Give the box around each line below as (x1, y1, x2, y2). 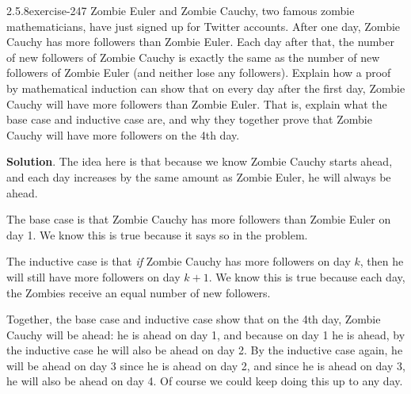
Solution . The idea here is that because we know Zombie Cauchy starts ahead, (6, 153, 393, 170)
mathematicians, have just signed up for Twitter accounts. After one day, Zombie (6, 17, 401, 34)
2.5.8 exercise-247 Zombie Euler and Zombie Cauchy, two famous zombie (6, 2, 355, 18)
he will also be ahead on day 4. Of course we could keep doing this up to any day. (6, 373, 403, 389)
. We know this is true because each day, (208, 268, 405, 285)
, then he (360, 253, 404, 270)
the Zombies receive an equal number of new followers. (6, 284, 271, 300)
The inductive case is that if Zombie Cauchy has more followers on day (6, 253, 351, 270)
